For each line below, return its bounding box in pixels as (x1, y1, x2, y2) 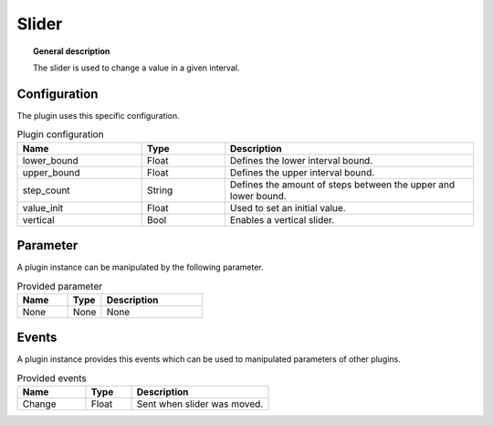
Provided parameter (16, 280, 103, 292)
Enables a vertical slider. (229, 213, 335, 226)
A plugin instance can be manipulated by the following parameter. (16, 261, 264, 273)
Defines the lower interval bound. (229, 154, 373, 166)
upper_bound (22, 165, 81, 178)
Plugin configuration (16, 128, 104, 141)
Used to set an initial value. (229, 201, 346, 214)
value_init (22, 201, 64, 214)
